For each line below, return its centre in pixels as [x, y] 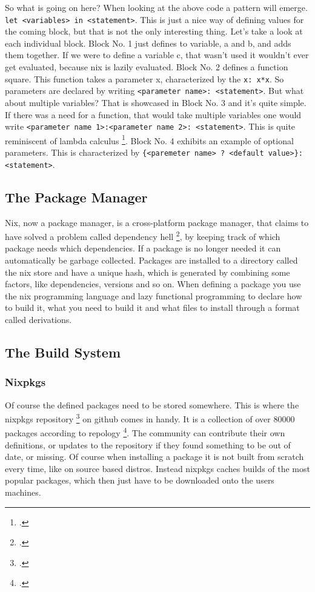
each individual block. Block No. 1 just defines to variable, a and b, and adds [148, 43]
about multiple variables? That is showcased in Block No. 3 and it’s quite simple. [156, 102]
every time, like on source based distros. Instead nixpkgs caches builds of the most [157, 468]
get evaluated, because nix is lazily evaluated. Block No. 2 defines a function [147, 67]
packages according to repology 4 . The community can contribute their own [145, 432]
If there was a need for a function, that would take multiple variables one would [153, 114]
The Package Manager [76, 197]
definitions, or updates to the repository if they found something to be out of [148, 444]
